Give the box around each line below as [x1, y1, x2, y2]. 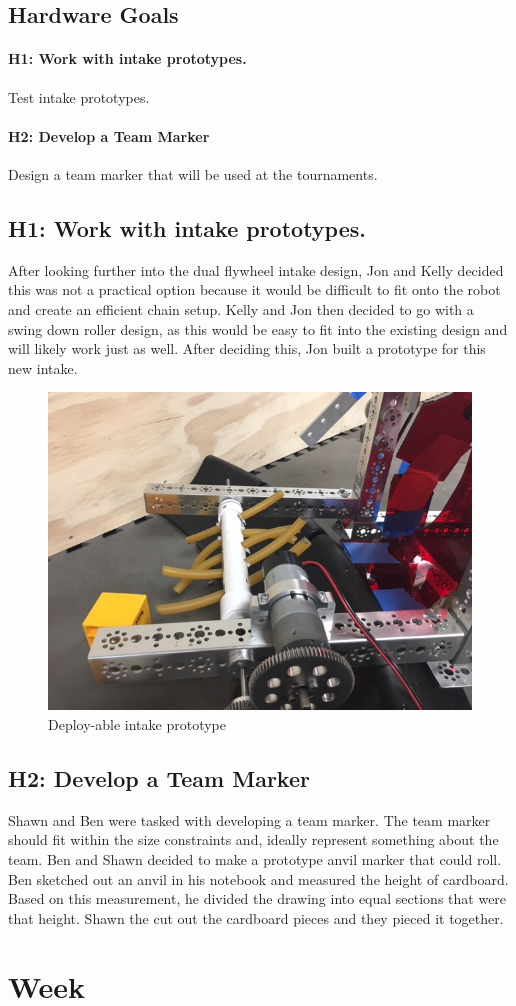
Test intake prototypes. [8, 86, 150, 107]
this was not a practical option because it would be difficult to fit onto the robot [8, 279, 501, 300]
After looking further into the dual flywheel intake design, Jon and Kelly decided [8, 259, 504, 280]
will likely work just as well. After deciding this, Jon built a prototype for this [8, 338, 486, 359]
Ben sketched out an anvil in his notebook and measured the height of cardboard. [8, 868, 509, 889]
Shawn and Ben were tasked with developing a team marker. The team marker [8, 809, 491, 830]
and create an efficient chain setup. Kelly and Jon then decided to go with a [8, 298, 474, 319]
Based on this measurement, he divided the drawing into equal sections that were [8, 888, 507, 909]
